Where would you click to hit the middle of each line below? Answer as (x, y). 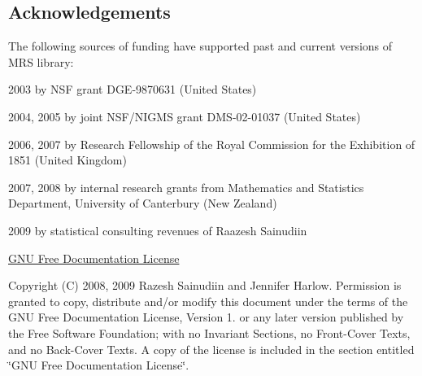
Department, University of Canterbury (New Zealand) (143, 203)
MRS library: (41, 61)
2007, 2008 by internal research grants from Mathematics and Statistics (186, 187)
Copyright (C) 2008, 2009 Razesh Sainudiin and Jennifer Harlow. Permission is (205, 285)
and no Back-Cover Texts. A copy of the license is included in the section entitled (211, 349)
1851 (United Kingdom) (67, 160)
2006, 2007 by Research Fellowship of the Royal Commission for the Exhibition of (212, 144)
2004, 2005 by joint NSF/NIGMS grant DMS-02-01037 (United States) (185, 116)
